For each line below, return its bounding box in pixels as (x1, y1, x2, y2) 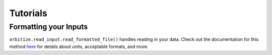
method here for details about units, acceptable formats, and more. (9, 43, 149, 49)
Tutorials (9, 8, 47, 19)
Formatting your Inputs (9, 22, 88, 31)
